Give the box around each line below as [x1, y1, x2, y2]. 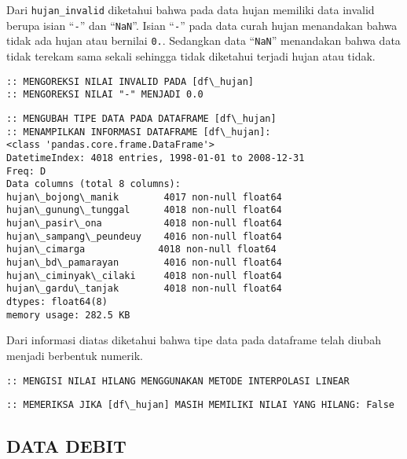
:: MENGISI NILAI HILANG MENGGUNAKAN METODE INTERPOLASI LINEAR [6, 375, 350, 387]
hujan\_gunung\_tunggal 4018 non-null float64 [6, 204, 282, 216]
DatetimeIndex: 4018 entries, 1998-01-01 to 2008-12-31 [6, 152, 305, 163]
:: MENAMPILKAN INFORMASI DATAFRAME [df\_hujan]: [6, 126, 271, 138]
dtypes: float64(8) [6, 296, 108, 308]
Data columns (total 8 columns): [6, 178, 181, 190]
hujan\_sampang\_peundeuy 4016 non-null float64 [6, 230, 282, 242]
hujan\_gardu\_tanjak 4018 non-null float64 [6, 283, 282, 295]
